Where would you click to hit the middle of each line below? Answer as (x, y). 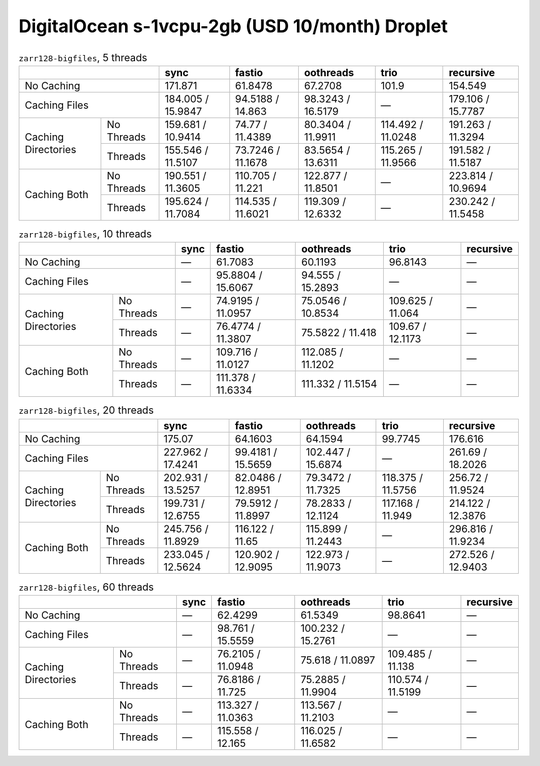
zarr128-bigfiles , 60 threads (86, 587)
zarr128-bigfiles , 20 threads (86, 410)
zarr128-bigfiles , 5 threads (83, 57)
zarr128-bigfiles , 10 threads (85, 234)
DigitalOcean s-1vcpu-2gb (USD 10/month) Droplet (233, 26)
